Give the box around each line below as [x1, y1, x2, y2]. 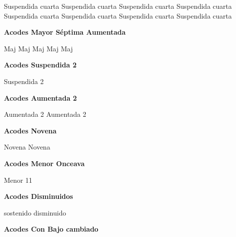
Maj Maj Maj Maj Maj [4, 43, 73, 53]
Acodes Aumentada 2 [4, 92, 77, 103]
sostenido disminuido [4, 207, 66, 217]
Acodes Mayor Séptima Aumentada [4, 27, 126, 37]
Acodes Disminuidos [4, 191, 73, 201]
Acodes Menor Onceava [4, 158, 85, 168]
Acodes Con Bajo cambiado [4, 224, 98, 234]
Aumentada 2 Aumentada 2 [4, 109, 86, 119]
